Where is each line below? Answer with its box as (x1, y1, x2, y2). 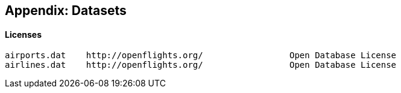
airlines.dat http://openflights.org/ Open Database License (5, 60, 397, 70)
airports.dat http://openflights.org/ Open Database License (5, 50, 397, 61)
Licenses (5, 29, 42, 40)
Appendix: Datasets (5, 3, 127, 18)
